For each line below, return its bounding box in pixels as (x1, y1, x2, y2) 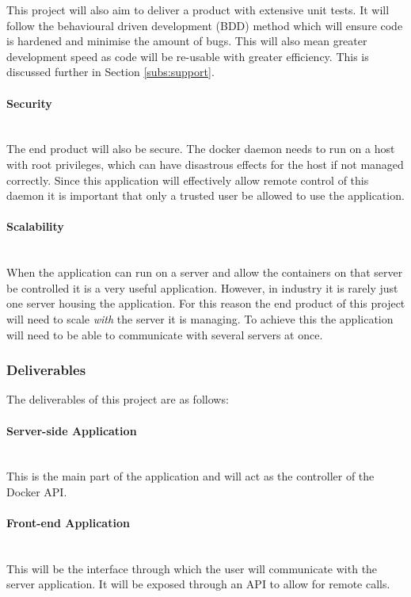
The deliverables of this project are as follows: (6, 391, 229, 408)
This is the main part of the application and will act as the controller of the (6, 468, 375, 484)
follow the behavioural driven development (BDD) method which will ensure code (6, 17, 403, 33)
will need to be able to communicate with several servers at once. (6, 326, 323, 343)
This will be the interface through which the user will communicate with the (6, 560, 378, 576)
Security (6, 94, 52, 111)
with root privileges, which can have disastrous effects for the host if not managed (6, 155, 404, 172)
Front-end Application (6, 515, 130, 531)
